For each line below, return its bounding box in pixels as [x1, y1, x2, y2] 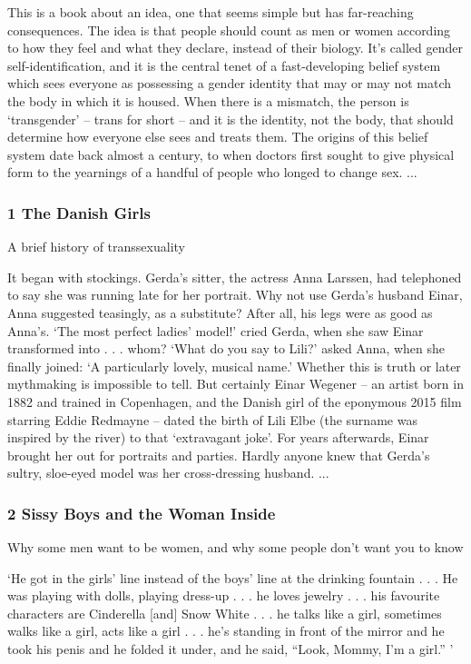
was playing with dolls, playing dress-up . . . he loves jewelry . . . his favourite [7, 586, 440, 605]
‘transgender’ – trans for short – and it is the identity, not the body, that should [7, 109, 454, 128]
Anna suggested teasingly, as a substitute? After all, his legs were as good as [7, 302, 433, 322]
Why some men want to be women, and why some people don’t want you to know [7, 538, 464, 557]
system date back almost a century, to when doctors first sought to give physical [7, 144, 455, 164]
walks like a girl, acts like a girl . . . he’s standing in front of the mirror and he [7, 621, 445, 640]
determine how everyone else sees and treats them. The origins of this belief [7, 127, 428, 146]
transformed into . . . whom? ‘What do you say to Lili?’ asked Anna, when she [7, 339, 446, 358]
